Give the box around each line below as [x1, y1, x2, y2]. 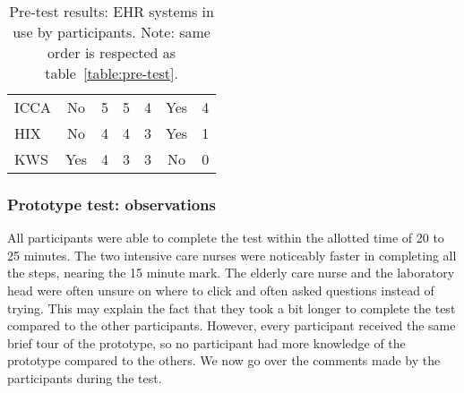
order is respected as [47, 42, 176, 63]
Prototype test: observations [7, 192, 216, 215]
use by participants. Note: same [13, 21, 211, 42]
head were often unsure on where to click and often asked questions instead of [7, 281, 434, 299]
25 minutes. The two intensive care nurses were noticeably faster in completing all [7, 245, 457, 264]
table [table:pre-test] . [45, 63, 178, 83]
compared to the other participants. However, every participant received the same [7, 316, 456, 335]
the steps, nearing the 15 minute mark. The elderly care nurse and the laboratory [7, 263, 455, 282]
